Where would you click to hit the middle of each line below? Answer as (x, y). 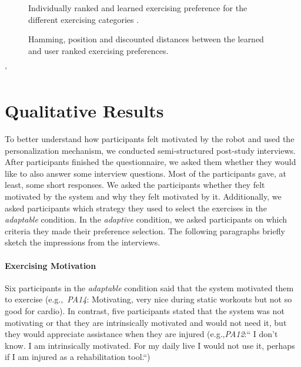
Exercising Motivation (51, 265)
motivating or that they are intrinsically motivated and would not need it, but (146, 322)
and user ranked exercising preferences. (98, 50)
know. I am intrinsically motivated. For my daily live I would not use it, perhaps (150, 345)
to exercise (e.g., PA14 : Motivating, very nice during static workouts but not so (148, 299)
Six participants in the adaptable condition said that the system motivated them (149, 287)
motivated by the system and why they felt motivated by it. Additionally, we (143, 196)
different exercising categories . (84, 19)
